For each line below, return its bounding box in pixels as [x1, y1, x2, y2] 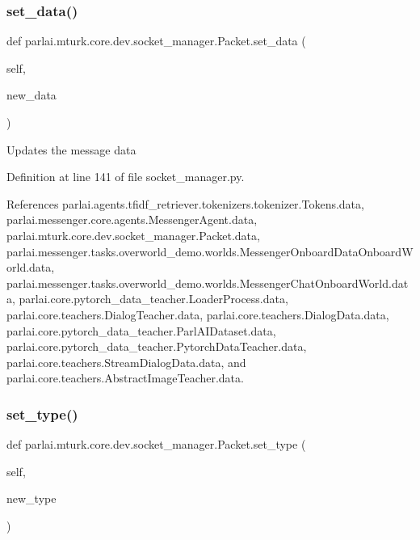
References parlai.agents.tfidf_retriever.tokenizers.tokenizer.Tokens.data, [6, 195, 364, 212]
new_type [6, 490, 57, 507]
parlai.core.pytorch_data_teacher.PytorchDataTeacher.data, [6, 338, 307, 355]
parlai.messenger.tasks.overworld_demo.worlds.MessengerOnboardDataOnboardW [6, 243, 414, 259]
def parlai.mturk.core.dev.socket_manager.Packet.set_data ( [6, 32, 306, 49]
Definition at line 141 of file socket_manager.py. [6, 168, 245, 185]
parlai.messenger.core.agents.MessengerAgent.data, [6, 211, 258, 228]
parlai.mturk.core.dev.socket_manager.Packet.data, [6, 226, 260, 243]
